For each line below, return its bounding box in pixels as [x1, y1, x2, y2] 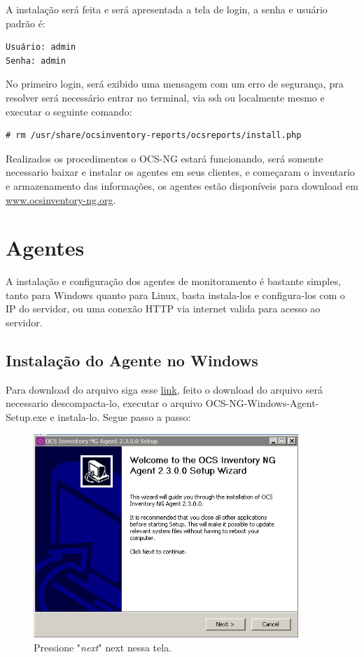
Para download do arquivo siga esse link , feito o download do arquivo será [6, 382, 323, 396]
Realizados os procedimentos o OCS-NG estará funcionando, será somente [6, 151, 323, 165]
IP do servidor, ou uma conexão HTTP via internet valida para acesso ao [6, 301, 321, 316]
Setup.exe [6, 410, 47, 424]
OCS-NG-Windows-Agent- [205, 396, 319, 410]
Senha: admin [6, 55, 66, 66]
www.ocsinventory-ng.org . [6, 192, 116, 207]
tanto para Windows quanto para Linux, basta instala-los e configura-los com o [6, 287, 345, 302]
